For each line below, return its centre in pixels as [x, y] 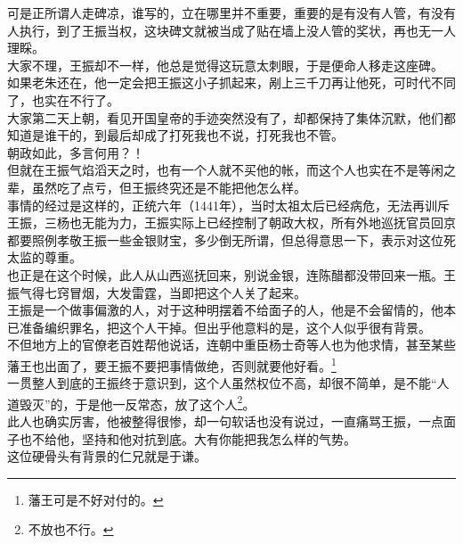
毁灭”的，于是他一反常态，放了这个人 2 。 [137, 402]
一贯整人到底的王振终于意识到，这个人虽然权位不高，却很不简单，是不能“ [222, 383]
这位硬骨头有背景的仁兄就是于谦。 [107, 456]
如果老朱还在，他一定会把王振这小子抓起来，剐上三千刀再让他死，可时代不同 [231, 82]
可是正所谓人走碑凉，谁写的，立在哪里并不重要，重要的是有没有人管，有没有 [231, 12]
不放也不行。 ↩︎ [71, 529]
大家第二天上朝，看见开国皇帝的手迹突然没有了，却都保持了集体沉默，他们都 [231, 117]
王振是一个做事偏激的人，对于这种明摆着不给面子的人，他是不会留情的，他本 [231, 310]
